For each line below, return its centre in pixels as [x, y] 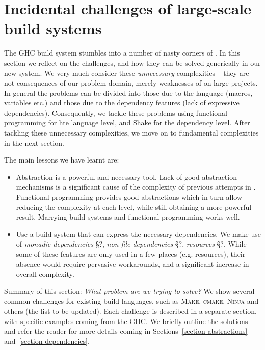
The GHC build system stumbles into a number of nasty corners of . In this [122, 53]
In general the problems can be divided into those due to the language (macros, [128, 92]
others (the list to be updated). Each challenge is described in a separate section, [130, 311]
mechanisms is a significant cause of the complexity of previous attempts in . [136, 187]
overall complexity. [45, 274]
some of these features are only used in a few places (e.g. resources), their [131, 254]
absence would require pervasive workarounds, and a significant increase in [132, 264]
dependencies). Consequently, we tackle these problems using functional [116, 112]
